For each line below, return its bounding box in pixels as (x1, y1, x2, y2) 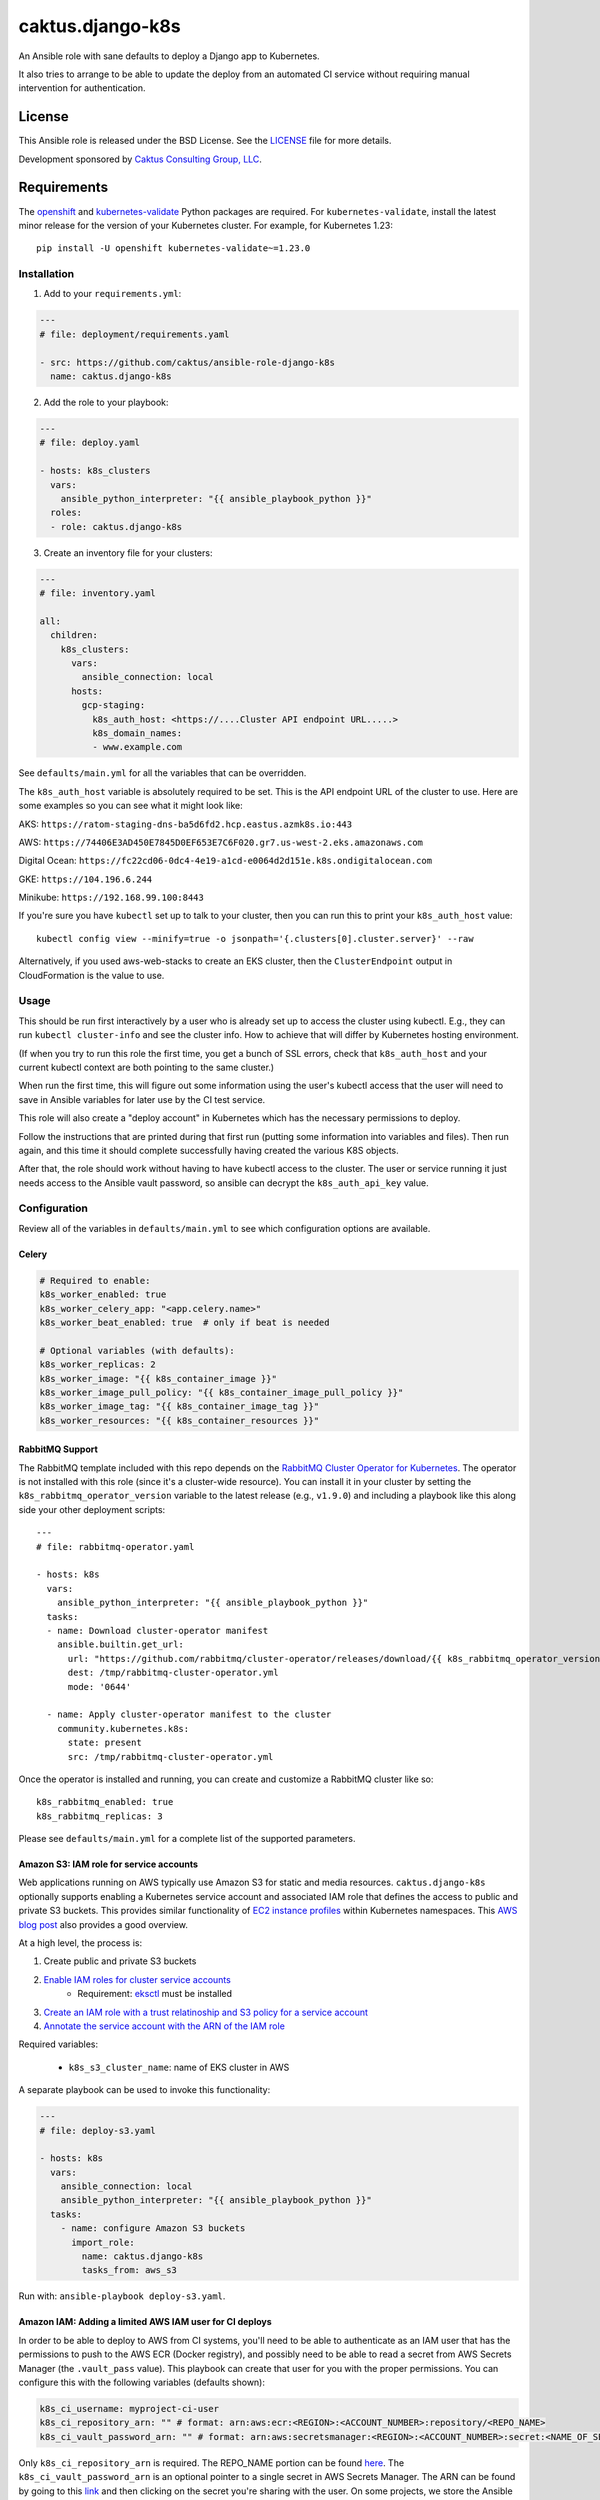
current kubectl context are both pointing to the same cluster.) (18, 1061, 275, 1073)
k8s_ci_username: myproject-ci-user (39, 2403, 220, 2414)
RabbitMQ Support (18, 1443, 99, 1455)
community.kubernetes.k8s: (56, 1723, 190, 1734)
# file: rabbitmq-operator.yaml (36, 1541, 195, 1552)
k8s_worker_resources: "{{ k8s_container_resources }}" (39, 1415, 320, 1426)
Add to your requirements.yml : (43, 288, 182, 300)
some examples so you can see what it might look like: (18, 800, 244, 812)
